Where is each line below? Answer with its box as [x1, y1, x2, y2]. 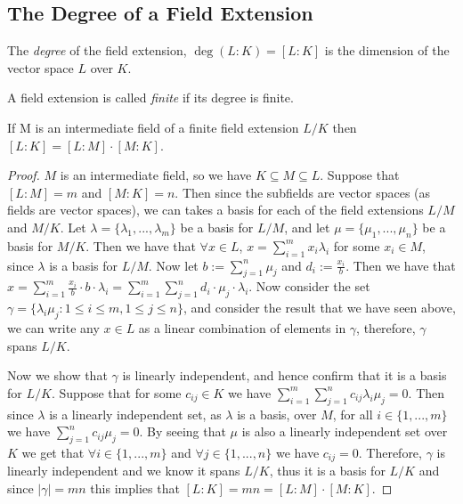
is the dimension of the [324, 41, 450, 60]
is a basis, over [237, 404, 317, 423]
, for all [332, 404, 373, 423]
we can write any [7, 318, 100, 337]
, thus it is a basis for [269, 461, 386, 480]
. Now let [148, 256, 199, 274]
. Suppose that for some [51, 383, 182, 402]
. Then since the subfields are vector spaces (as [175, 183, 431, 201]
